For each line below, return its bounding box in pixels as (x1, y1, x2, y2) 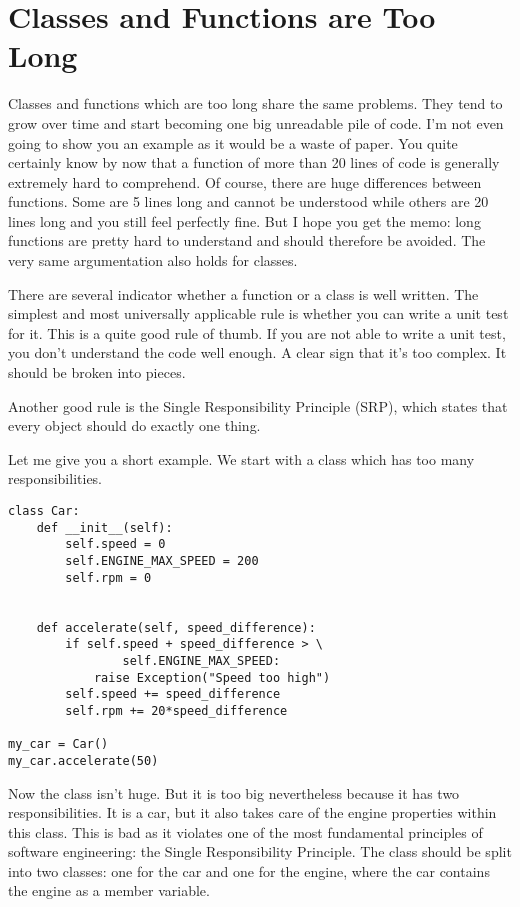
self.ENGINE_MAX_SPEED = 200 (65, 553, 259, 568)
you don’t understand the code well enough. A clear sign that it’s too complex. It (8, 342, 507, 363)
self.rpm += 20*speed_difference (65, 703, 288, 718)
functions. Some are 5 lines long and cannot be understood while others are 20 (8, 191, 489, 212)
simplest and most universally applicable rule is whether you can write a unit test (8, 303, 509, 324)
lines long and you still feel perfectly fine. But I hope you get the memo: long (8, 210, 481, 231)
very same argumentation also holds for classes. (8, 250, 298, 271)
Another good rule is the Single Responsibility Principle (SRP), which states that (8, 395, 508, 416)
